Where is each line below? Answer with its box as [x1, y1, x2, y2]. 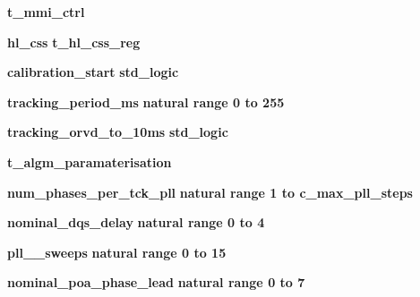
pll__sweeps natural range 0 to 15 [7, 242, 227, 261]
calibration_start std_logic [7, 63, 179, 81]
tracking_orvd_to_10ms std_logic [7, 123, 228, 141]
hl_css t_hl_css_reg [7, 32, 141, 51]
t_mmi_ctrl [7, 3, 85, 21]
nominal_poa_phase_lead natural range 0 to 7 [7, 273, 305, 292]
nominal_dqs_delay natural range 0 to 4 [7, 213, 265, 232]
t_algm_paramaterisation [7, 152, 172, 171]
